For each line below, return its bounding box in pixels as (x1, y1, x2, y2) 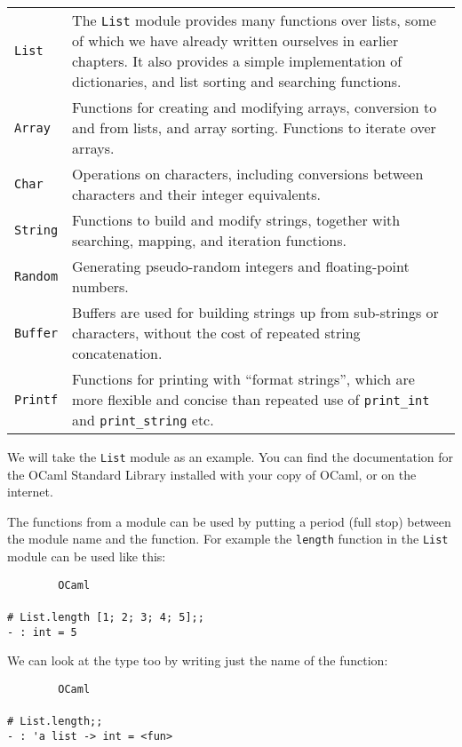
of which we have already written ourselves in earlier (72, 30, 399, 51)
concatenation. (72, 343, 163, 363)
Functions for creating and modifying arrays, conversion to (72, 97, 437, 117)
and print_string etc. (72, 409, 214, 430)
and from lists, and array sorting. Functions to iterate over (72, 117, 436, 138)
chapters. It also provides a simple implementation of (72, 51, 402, 71)
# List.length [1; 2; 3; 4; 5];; (7, 610, 204, 624)
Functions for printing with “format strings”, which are (72, 369, 415, 389)
